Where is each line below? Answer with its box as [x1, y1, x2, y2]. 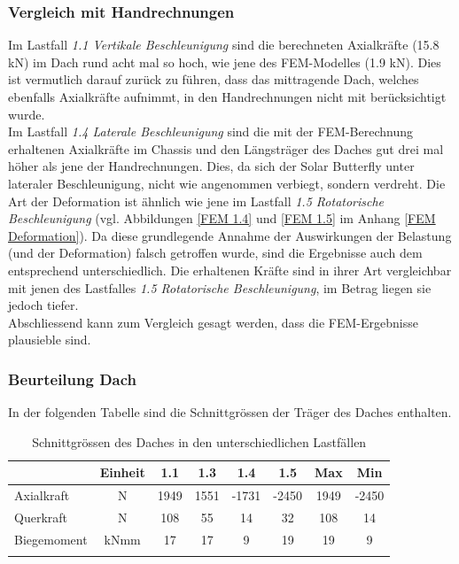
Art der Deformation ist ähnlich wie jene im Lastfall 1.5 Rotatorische [8, 191, 385, 210]
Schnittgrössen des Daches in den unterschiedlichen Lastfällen [32, 432, 367, 451]
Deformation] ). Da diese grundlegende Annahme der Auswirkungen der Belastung [8, 226, 452, 244]
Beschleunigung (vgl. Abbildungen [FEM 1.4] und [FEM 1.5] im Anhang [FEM [8, 209, 436, 228]
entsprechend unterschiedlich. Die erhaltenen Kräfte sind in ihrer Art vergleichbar [8, 260, 452, 279]
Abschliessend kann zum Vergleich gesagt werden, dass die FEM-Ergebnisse [8, 313, 418, 331]
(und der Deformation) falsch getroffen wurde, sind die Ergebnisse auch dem [8, 243, 423, 262]
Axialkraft [14, 486, 70, 505]
